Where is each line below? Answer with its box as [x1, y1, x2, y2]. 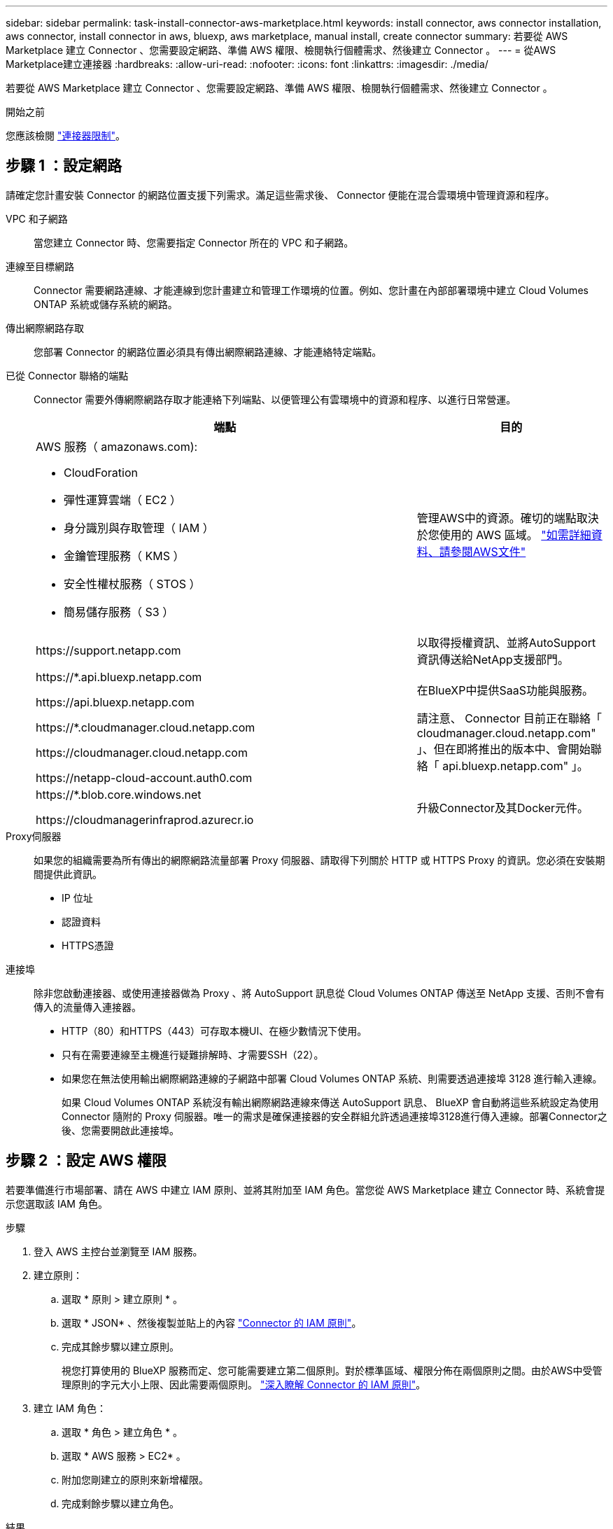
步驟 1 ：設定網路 [6, 157, 122, 175]
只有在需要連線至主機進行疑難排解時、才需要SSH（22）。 [62, 1048, 324, 1061]
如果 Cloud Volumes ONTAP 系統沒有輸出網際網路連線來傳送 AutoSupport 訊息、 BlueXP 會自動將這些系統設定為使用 [62, 1096, 599, 1108]
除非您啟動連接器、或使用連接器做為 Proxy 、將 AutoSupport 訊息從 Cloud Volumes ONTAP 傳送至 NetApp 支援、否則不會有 [34, 986, 605, 999]
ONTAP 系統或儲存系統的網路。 [34, 298, 178, 310]
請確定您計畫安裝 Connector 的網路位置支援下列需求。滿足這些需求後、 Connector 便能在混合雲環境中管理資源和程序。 [6, 188, 555, 201]
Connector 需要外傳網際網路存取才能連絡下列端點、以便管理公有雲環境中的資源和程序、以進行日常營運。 [34, 393, 516, 405]
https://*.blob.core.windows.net [36, 787, 202, 802]
